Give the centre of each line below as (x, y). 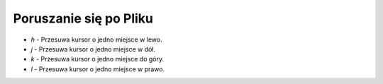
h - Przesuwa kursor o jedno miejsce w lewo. (96, 40)
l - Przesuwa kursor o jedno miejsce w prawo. (98, 69)
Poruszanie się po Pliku (83, 18)
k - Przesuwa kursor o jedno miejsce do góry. (98, 59)
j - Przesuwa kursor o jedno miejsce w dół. (93, 49)
